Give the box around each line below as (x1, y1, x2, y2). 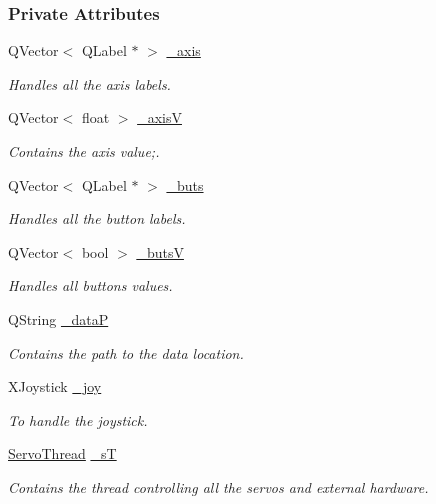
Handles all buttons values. (8, 275, 173, 296)
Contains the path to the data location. (8, 342, 244, 363)
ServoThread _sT (8, 443, 117, 464)
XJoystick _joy (8, 376, 102, 397)
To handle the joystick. (8, 409, 148, 430)
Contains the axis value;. (8, 141, 160, 161)
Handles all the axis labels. (8, 73, 171, 94)
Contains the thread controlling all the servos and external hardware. (8, 476, 429, 497)
